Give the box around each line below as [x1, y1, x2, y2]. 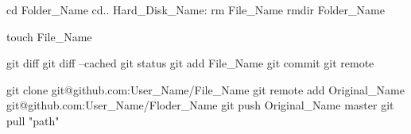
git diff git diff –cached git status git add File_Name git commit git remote [6, 55, 374, 71]
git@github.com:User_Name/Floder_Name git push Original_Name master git [6, 97, 394, 113]
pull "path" [6, 112, 60, 128]
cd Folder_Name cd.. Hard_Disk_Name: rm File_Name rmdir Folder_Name [6, 2, 385, 17]
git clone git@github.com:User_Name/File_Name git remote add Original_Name [6, 81, 405, 98]
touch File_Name [6, 28, 92, 44]
